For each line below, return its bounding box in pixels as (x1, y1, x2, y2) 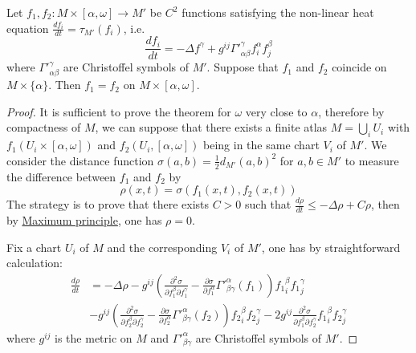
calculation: (6, 254, 63, 271)
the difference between (6, 168, 116, 185)
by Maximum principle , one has (6, 212, 162, 229)
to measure (345, 152, 399, 168)
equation (6, 19, 49, 36)
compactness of (6, 119, 81, 136)
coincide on (332, 59, 387, 75)
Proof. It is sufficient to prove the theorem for (6, 103, 231, 120)
